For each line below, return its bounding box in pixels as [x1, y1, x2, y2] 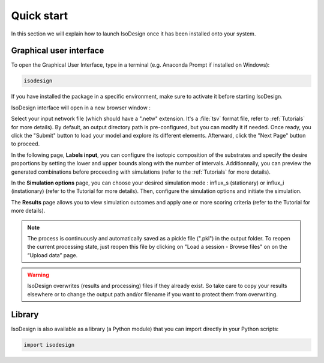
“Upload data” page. [27, 251, 78, 258]
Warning [27, 271, 49, 279]
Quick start [11, 9, 68, 22]
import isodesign [23, 341, 75, 348]
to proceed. [11, 140, 40, 147]
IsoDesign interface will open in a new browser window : [11, 104, 151, 111]
